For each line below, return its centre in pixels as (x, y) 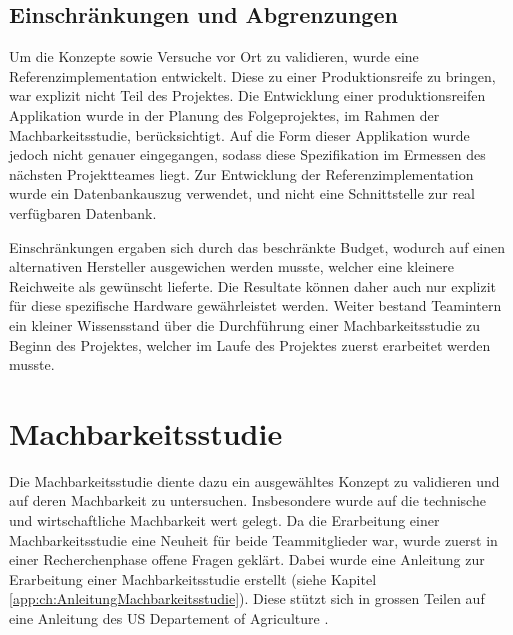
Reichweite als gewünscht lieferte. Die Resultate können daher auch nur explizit (253, 285)
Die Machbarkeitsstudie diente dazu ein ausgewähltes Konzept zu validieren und (254, 480)
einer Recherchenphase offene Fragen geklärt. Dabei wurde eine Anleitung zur (247, 559)
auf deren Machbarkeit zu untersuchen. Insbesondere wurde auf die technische (247, 500)
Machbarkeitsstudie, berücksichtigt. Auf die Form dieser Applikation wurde (239, 134)
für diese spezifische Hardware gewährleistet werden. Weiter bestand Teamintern (255, 305)
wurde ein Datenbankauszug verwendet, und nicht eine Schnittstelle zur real (242, 193)
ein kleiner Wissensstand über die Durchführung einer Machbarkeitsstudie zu (245, 324)
